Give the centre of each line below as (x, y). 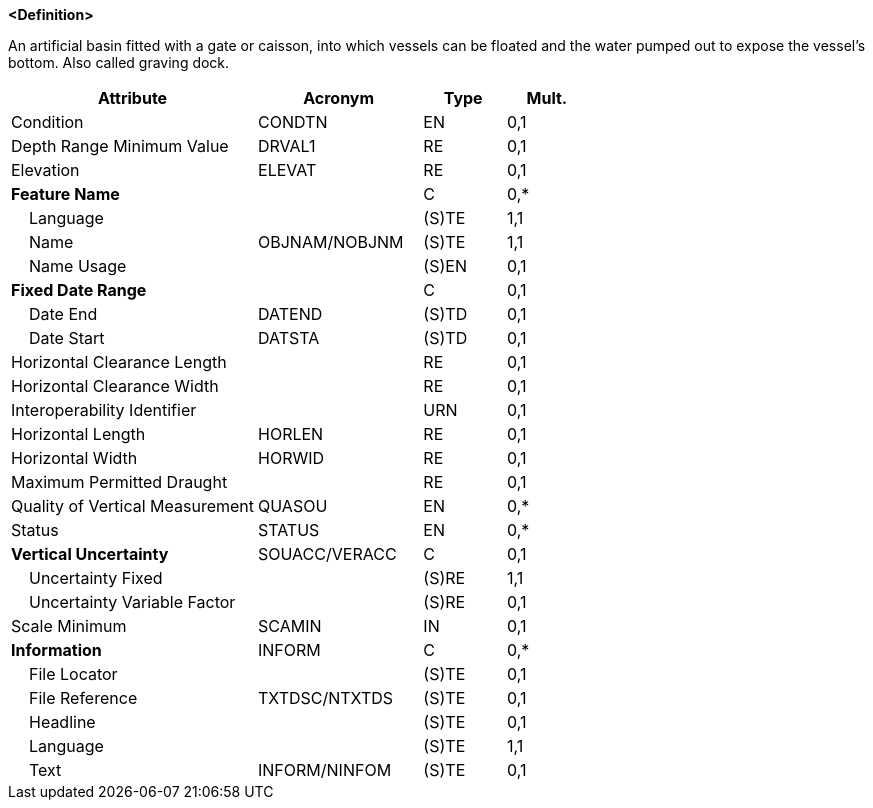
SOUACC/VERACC (327, 554)
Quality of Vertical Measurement (133, 506)
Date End (63, 314)
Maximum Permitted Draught (119, 482)
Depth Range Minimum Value (120, 146)
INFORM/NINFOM (325, 770)
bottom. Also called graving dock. (119, 62)
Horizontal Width (74, 458)
